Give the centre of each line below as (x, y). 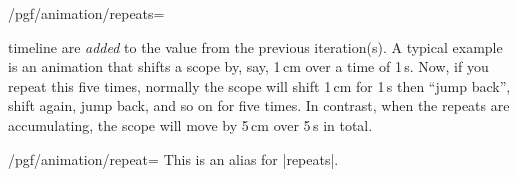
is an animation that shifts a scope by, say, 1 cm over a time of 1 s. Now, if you (248, 66)
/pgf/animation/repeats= (86, 13)
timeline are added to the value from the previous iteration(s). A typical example (255, 46)
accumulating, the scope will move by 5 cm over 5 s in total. (190, 124)
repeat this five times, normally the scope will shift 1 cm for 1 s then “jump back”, (259, 85)
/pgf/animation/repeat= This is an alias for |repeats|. (173, 158)
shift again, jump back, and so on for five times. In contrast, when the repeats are (259, 105)
